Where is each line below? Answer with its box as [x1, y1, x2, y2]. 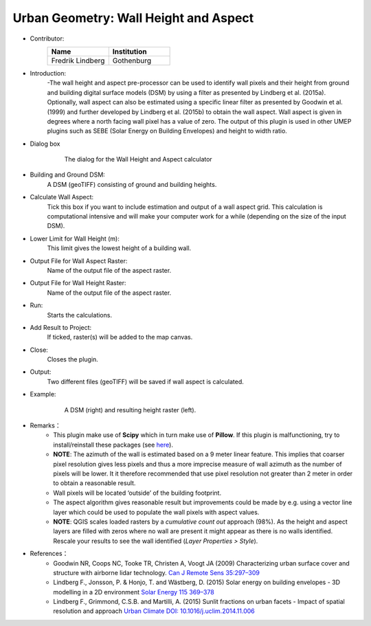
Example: [30, 390, 56, 399]
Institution [112, 47, 147, 56]
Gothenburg [112, 56, 152, 65]
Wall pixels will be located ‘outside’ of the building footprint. [53, 489, 222, 497]
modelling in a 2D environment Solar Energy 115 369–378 [53, 588, 214, 596]
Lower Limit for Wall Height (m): [30, 234, 120, 243]
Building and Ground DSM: [30, 170, 106, 179]
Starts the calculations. [47, 311, 113, 319]
